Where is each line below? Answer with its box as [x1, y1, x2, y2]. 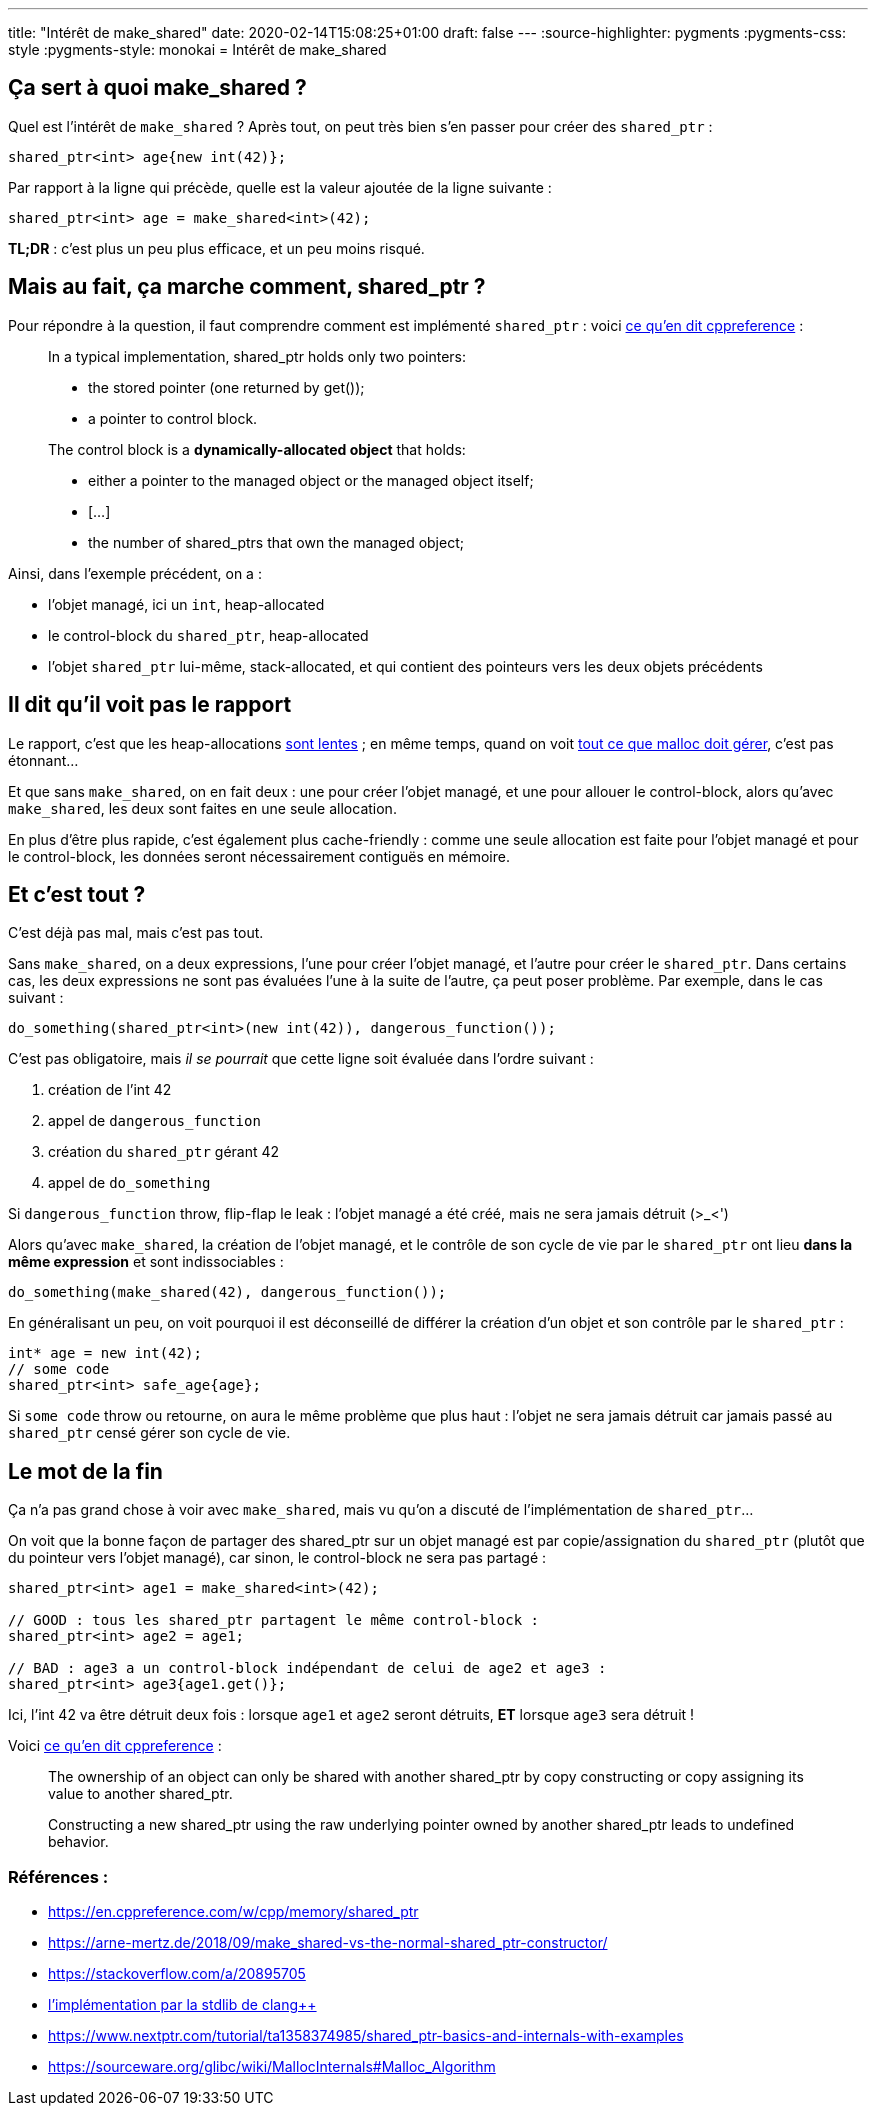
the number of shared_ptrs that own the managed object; [88, 533, 464, 551]
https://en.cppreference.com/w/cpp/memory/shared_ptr [48, 1902, 419, 1920]
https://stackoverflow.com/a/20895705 [48, 1964, 306, 1982]
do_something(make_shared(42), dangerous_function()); [8, 1284, 447, 1301]
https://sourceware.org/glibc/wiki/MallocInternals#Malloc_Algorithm [48, 2057, 496, 2075]
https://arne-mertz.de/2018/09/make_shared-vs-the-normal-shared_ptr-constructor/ [48, 1933, 608, 1951]
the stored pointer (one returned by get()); [88, 378, 365, 396]
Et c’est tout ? [8, 881, 146, 907]
